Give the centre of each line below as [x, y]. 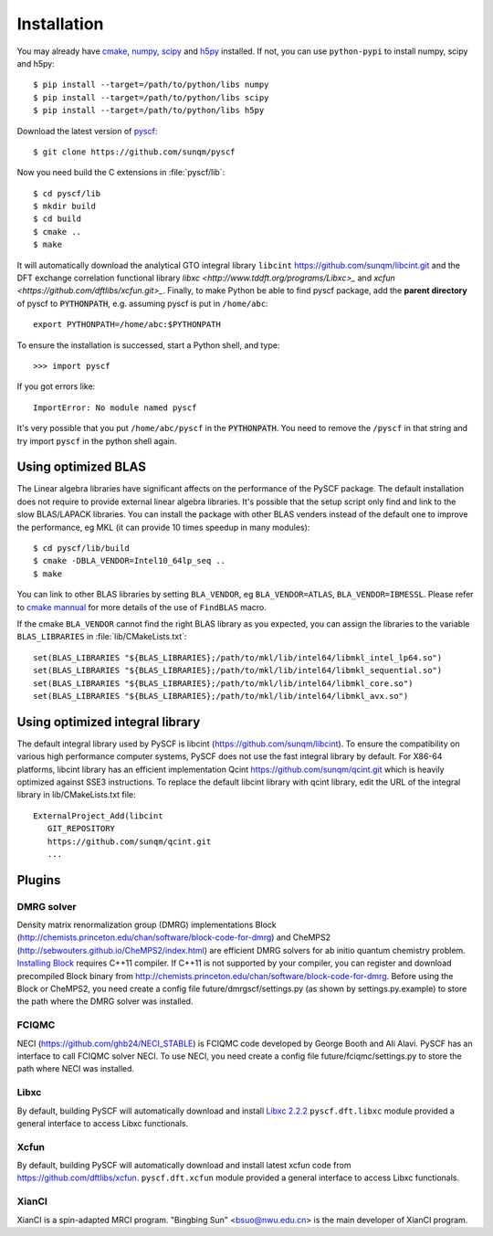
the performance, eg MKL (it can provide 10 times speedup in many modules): [163, 527]
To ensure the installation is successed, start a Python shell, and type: [148, 345]
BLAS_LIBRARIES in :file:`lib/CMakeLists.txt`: [102, 637]
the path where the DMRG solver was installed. [105, 1001]
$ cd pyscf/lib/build [81, 548]
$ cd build [58, 219]
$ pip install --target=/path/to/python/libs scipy [151, 97]
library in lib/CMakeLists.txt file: [76, 795]
